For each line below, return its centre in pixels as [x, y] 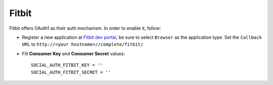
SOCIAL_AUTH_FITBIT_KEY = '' [67, 65]
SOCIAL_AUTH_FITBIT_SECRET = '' [71, 72]
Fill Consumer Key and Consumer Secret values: [74, 53]
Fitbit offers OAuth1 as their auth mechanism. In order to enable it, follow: [85, 28]
